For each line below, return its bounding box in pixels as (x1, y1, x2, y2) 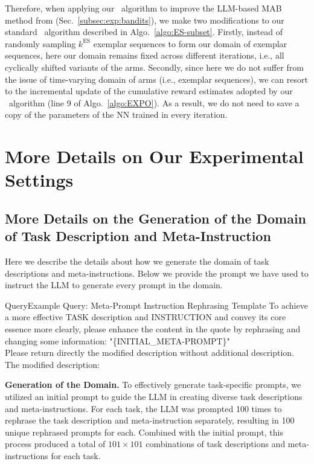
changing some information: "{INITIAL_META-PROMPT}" (5, 334, 230, 347)
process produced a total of (5, 437, 106, 450)
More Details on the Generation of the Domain (5, 208, 307, 227)
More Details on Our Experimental (5, 144, 304, 169)
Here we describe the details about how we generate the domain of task (5, 255, 269, 268)
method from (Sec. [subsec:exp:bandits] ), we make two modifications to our (5, 13, 284, 26)
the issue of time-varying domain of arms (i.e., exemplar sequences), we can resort (5, 72, 308, 85)
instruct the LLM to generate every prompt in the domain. (5, 279, 223, 291)
